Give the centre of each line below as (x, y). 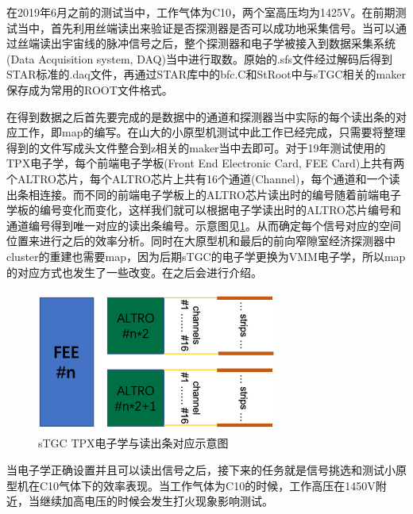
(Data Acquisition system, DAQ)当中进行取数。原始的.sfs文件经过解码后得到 (200, 58)
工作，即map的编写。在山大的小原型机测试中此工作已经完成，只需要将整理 (211, 132)
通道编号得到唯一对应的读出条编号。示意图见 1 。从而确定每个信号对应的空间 (204, 225)
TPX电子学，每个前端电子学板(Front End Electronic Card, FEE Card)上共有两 (206, 163)
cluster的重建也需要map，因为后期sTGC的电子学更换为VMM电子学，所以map (206, 256)
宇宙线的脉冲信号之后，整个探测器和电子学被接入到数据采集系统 (228, 43)
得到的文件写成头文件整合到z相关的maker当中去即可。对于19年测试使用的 (196, 147)
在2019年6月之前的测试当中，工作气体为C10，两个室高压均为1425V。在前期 (201, 12)
